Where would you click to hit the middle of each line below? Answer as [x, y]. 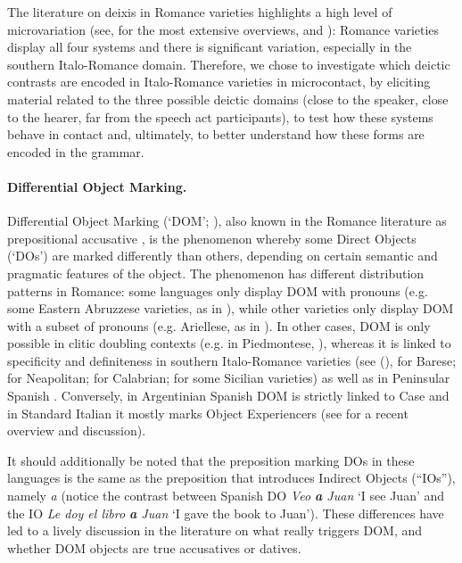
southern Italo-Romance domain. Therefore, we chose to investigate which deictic [229, 64]
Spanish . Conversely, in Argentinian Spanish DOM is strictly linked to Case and [228, 396]
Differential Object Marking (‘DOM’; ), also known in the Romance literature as [227, 221]
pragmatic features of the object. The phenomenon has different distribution [216, 273]
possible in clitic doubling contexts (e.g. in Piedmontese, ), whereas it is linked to [229, 343]
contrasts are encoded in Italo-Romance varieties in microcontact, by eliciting [219, 82]
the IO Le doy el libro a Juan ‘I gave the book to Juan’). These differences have [226, 513]
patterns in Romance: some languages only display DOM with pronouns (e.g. [218, 290]
